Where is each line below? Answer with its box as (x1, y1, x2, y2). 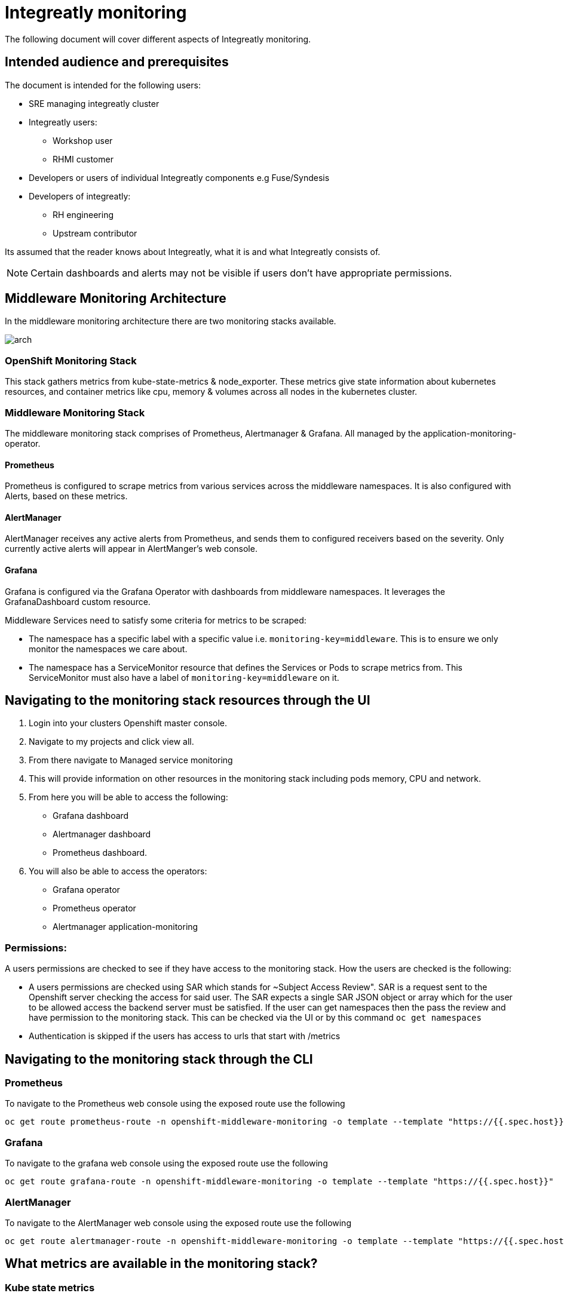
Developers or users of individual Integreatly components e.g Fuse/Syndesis (29, 172, 330, 183)
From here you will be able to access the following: (29, 792, 228, 803)
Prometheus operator (53, 903, 136, 914)
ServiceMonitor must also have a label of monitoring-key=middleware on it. (29, 672, 339, 683)
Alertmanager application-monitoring (53, 922, 198, 932)
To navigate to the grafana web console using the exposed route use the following (5, 1158, 328, 1169)
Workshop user (53, 135, 113, 146)
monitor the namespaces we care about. (29, 643, 188, 654)
